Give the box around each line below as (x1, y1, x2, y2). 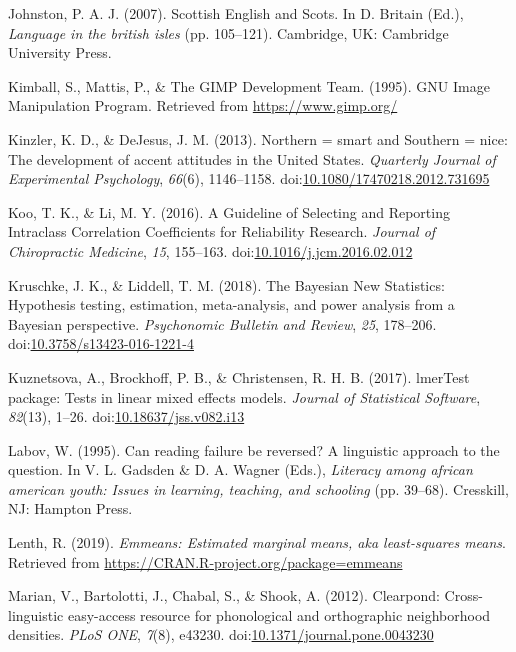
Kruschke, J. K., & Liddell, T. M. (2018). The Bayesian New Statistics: (8, 274, 445, 295)
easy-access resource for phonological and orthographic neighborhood (67, 604, 491, 625)
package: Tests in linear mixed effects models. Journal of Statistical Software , (8, 386, 481, 407)
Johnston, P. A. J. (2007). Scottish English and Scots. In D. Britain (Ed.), (8, 3, 464, 23)
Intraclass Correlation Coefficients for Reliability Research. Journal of (8, 221, 436, 242)
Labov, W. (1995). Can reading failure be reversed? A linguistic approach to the (8, 439, 500, 460)
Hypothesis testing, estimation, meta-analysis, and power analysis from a (8, 294, 455, 315)
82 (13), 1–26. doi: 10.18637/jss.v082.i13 (8, 406, 245, 427)
